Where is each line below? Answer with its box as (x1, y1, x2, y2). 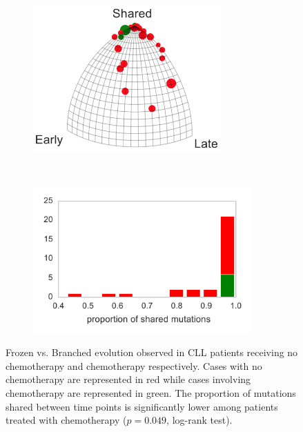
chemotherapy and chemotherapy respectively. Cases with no (6, 358, 262, 373)
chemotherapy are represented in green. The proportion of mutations (6, 385, 296, 400)
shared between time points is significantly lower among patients (6, 399, 278, 413)
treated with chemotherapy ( (6, 413, 127, 427)
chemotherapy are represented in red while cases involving (6, 372, 251, 386)
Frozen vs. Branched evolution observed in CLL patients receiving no (6, 345, 298, 360)
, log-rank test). (166, 413, 233, 427)
